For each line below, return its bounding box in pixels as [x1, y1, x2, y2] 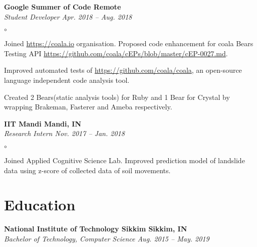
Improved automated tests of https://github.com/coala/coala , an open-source [4, 65, 242, 75]
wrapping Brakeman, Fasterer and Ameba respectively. [4, 101, 172, 112]
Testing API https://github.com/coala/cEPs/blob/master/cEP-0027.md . [4, 48, 228, 58]
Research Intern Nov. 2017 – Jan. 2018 [4, 128, 125, 139]
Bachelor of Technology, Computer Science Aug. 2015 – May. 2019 [4, 233, 209, 243]
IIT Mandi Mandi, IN [4, 118, 82, 129]
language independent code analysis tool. [4, 74, 130, 85]
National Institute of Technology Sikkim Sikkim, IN [4, 223, 187, 234]
